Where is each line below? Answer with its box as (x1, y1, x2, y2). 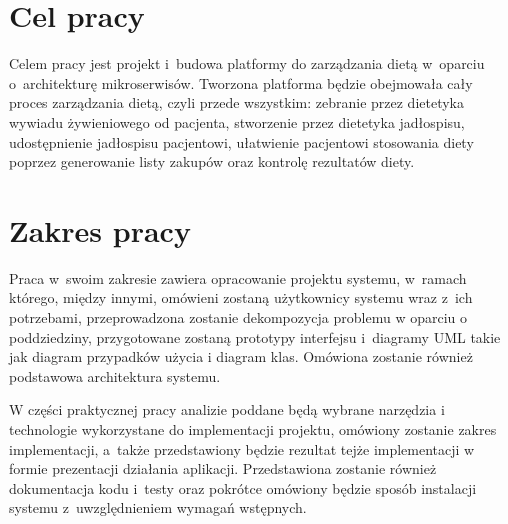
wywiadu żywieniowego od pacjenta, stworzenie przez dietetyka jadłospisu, (9, 111, 465, 132)
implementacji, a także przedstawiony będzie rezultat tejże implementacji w (9, 438, 475, 459)
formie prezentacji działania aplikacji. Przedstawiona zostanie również (9, 458, 437, 479)
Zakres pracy (9, 209, 191, 250)
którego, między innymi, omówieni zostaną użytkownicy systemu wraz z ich (9, 287, 473, 308)
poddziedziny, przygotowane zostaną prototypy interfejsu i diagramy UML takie (9, 326, 501, 347)
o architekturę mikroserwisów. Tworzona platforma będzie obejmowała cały (9, 72, 473, 93)
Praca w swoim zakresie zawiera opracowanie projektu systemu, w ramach (9, 267, 467, 288)
